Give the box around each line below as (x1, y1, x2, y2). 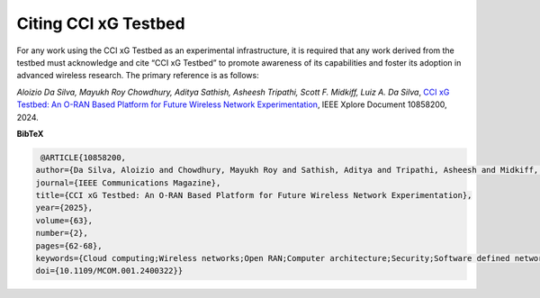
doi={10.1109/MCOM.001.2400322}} (35, 266, 184, 276)
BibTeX (16, 128, 44, 139)
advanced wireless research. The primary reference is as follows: (16, 70, 260, 81)
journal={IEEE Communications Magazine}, (35, 177, 221, 188)
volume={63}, (35, 215, 94, 225)
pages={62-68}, (35, 240, 103, 251)
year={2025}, (35, 203, 94, 213)
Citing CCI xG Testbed (16, 14, 185, 33)
